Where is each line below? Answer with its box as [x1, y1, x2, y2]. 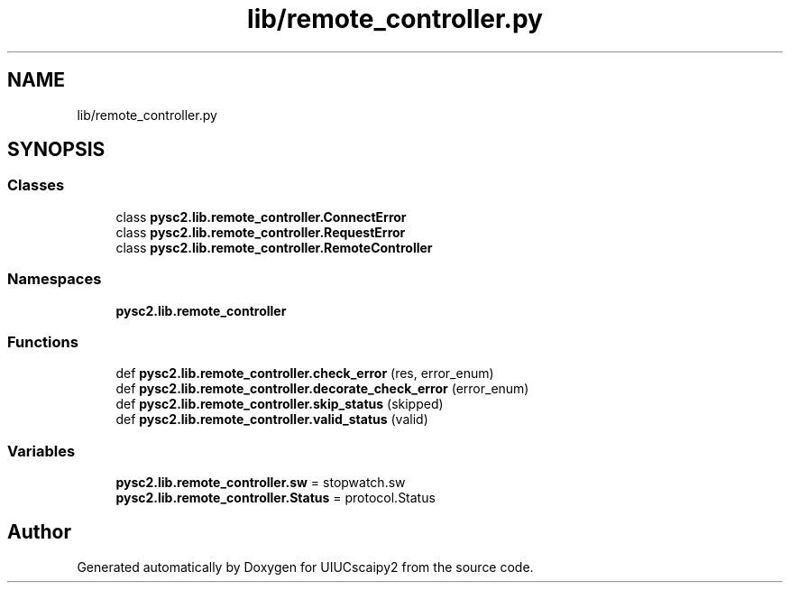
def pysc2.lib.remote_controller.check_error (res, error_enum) [115, 365, 494, 382]
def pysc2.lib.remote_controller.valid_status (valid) [115, 411, 428, 428]
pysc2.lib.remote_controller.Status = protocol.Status [115, 490, 436, 506]
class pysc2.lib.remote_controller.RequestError [115, 224, 406, 240]
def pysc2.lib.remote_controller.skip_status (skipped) [115, 396, 444, 412]
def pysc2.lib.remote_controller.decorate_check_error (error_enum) [115, 381, 529, 397]
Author [7, 521, 71, 544]
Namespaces [7, 270, 102, 289]
